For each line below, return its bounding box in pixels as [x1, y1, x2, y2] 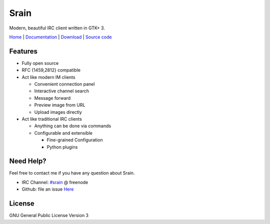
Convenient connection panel [34, 81, 95, 87]
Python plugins [46, 144, 78, 150]
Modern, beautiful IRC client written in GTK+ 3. [9, 25, 105, 31]
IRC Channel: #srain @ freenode [21, 179, 88, 185]
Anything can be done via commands [34, 123, 111, 129]
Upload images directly [34, 109, 82, 115]
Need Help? [9, 157, 47, 166]
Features [9, 47, 37, 55]
